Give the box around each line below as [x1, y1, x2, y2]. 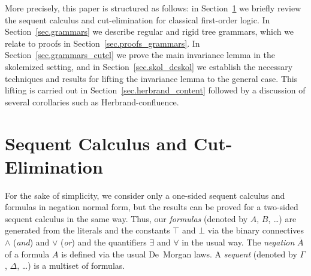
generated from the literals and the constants [5, 224, 170, 236]
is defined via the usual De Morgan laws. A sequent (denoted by [61, 247, 297, 260]
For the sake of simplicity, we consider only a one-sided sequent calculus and [5, 189, 285, 201]
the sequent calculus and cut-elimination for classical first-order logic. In [5, 13, 270, 26]
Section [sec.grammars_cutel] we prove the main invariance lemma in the [5, 48, 275, 61]
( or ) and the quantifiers [60, 236, 147, 248]
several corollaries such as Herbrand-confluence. [5, 95, 179, 108]
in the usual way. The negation [182, 236, 295, 248]
